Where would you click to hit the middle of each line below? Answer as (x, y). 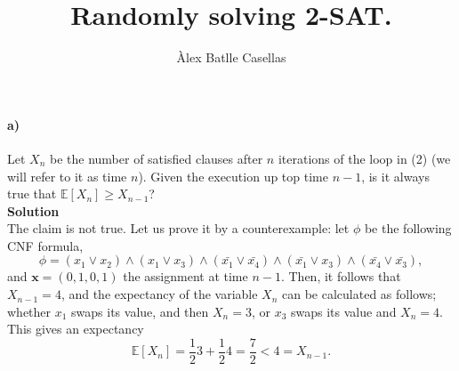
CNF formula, (45, 245)
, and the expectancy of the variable (159, 294)
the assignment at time (185, 276)
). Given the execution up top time (233, 176)
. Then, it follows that (341, 276)
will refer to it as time (67, 176)
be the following (408, 228)
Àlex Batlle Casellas (231, 57)
